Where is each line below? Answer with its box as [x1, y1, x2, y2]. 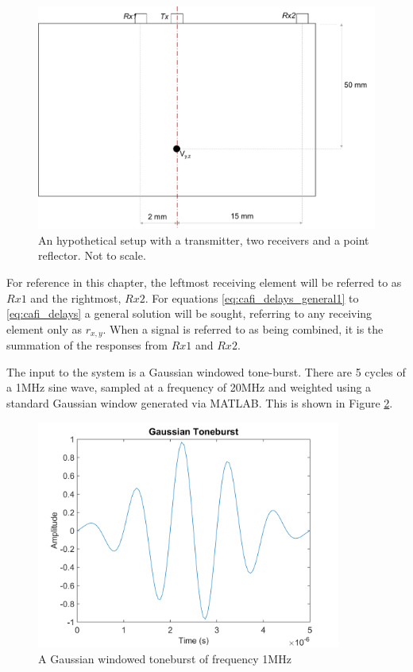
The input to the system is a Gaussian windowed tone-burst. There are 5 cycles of [6, 363, 406, 380]
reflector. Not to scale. [38, 247, 146, 264]
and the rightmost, [30, 289, 122, 306]
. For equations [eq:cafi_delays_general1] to [145, 289, 359, 306]
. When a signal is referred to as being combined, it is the [102, 320, 384, 337]
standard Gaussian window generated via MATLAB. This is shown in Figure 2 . [6, 394, 393, 411]
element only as [6, 320, 82, 337]
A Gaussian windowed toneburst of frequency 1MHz [38, 650, 291, 666]
